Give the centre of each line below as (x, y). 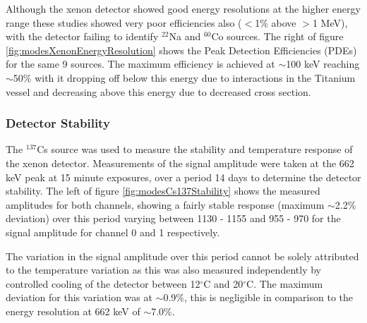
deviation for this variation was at (79, 297)
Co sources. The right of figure (277, 36)
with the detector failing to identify (82, 36)
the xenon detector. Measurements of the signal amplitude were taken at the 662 (180, 163)
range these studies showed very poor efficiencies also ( (124, 22)
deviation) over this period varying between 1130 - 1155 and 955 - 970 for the (173, 218)
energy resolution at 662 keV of (73, 311)
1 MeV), (330, 22)
